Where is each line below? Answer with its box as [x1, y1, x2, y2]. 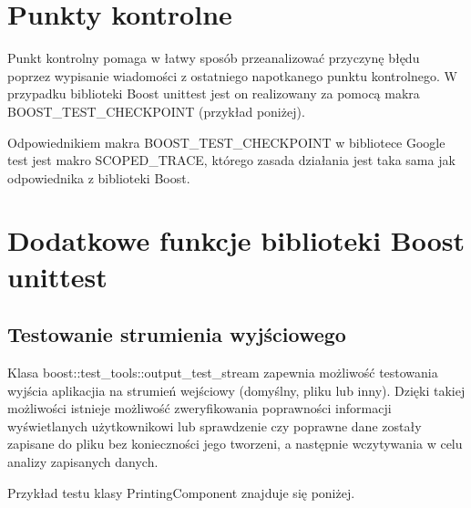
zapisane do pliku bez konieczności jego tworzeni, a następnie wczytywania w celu [7, 434, 463, 453]
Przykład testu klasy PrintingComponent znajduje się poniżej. [7, 482, 355, 502]
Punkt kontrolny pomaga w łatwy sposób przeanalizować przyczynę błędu [7, 48, 420, 67]
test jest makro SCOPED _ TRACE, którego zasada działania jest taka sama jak [7, 150, 456, 170]
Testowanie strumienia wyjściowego [7, 320, 346, 348]
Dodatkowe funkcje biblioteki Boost [7, 222, 466, 259]
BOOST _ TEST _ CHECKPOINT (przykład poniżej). [7, 101, 305, 120]
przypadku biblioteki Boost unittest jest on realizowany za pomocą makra [7, 84, 420, 103]
